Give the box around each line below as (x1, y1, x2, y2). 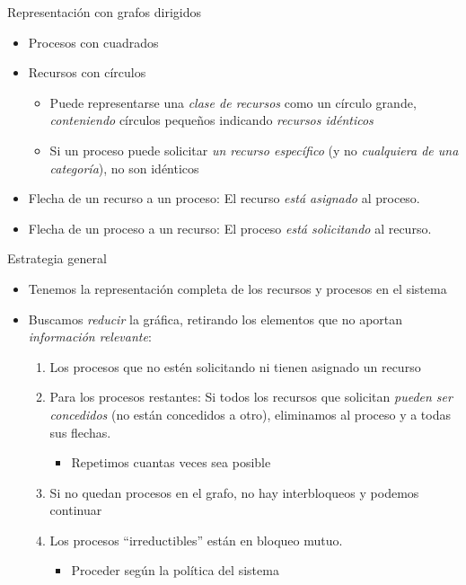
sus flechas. (49, 422, 111, 441)
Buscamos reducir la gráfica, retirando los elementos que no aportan (28, 309, 403, 328)
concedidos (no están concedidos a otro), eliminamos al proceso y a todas (49, 404, 451, 423)
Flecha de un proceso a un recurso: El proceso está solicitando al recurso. (28, 218, 432, 237)
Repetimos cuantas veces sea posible (71, 453, 271, 472)
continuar (49, 501, 102, 519)
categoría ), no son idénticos (49, 158, 199, 177)
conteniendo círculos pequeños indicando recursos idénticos (49, 111, 374, 129)
